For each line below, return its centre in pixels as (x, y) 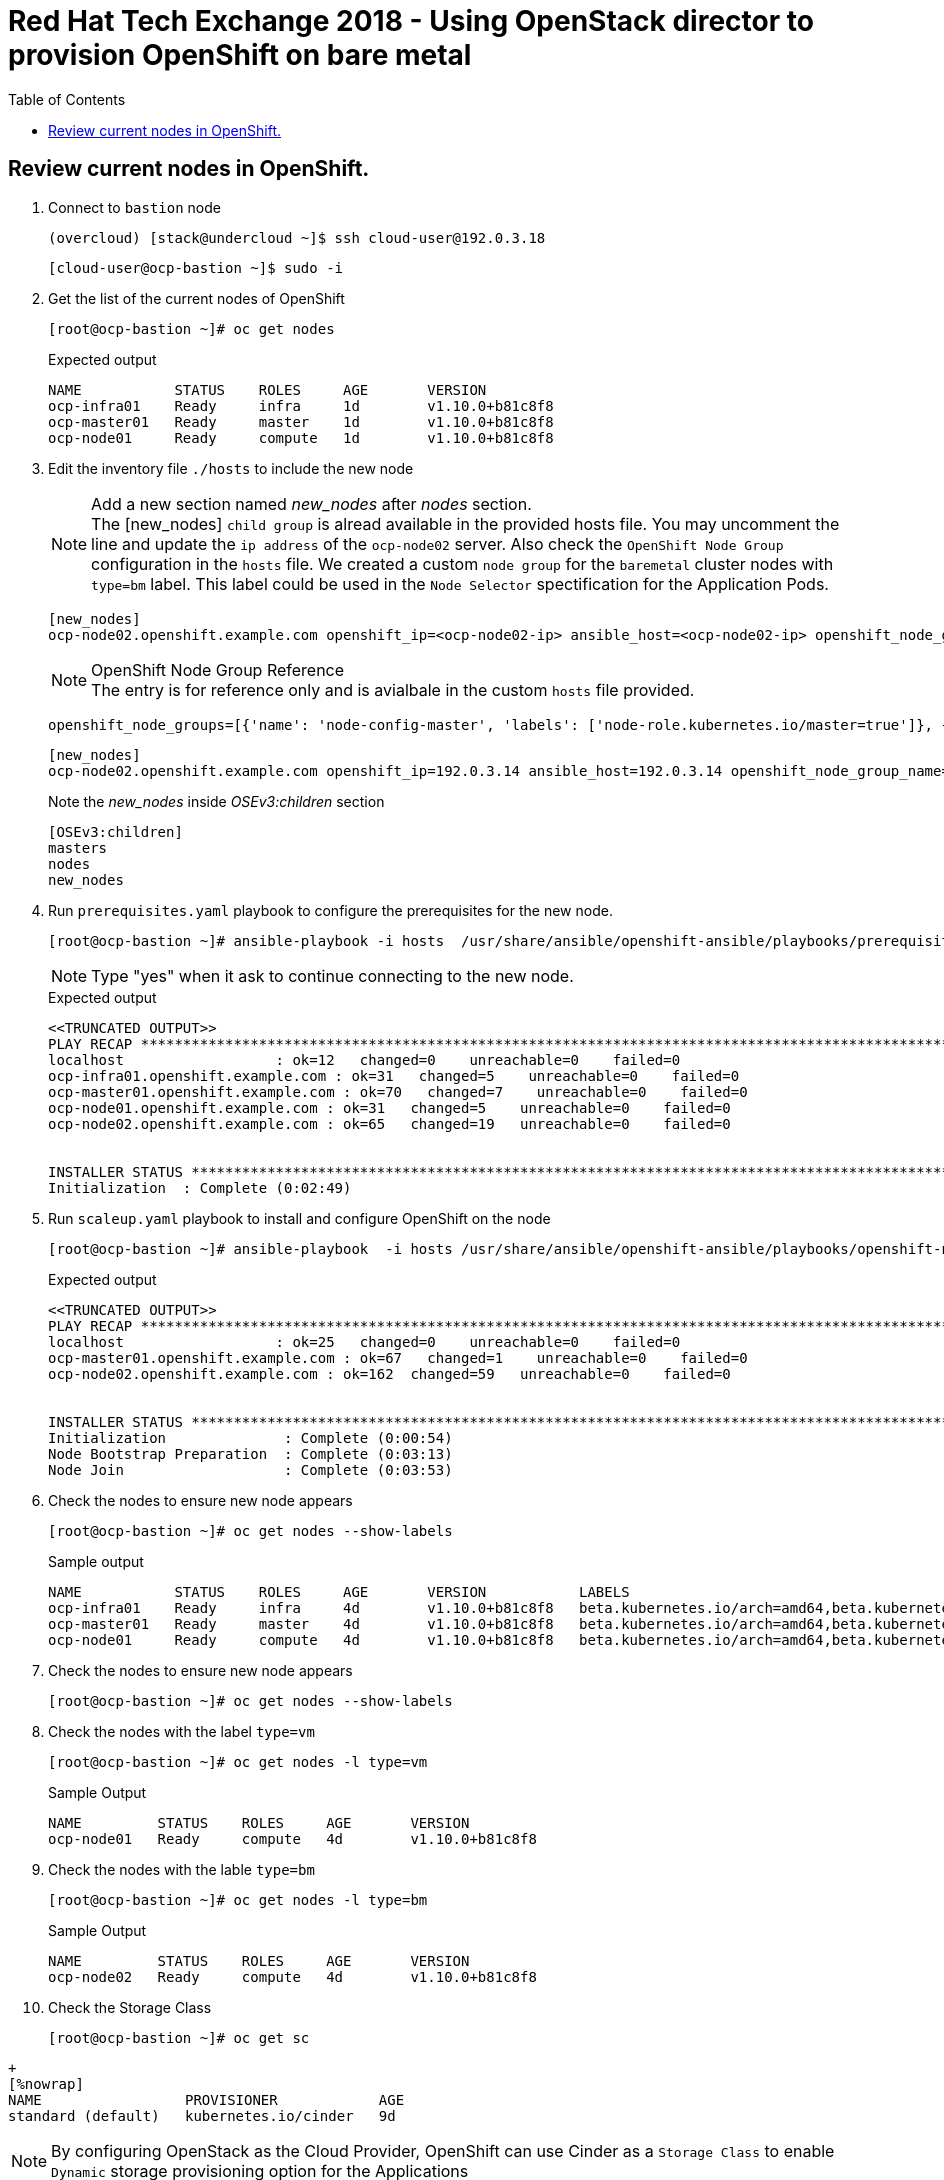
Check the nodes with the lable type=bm (181, 1869)
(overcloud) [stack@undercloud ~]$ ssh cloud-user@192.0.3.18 (297, 237)
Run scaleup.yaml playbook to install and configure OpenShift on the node (299, 1218)
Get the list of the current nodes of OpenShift (196, 298)
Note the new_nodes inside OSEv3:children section (216, 801)
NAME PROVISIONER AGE (206, 2099)
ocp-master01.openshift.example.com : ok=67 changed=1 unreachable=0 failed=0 (398, 1357)
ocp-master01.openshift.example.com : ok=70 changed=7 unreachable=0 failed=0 (398, 1091)
